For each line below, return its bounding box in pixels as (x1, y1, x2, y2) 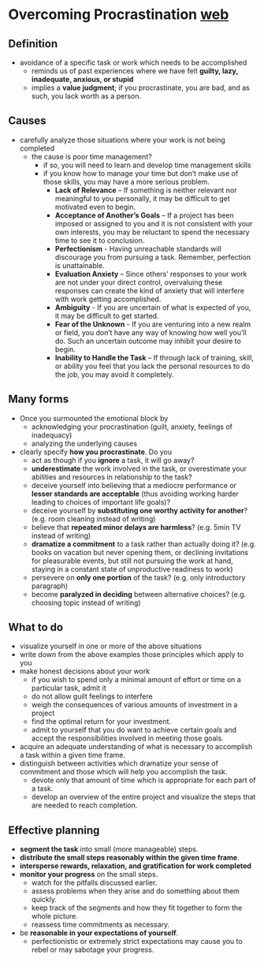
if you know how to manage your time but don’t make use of (43, 168, 239, 178)
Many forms (8, 393, 69, 406)
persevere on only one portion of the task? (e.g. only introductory (31, 572, 246, 582)
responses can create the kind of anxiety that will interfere (54, 285, 244, 295)
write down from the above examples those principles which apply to (19, 650, 244, 659)
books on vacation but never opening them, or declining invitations (31, 547, 248, 557)
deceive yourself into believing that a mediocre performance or (31, 480, 237, 490)
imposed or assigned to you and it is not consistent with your (54, 218, 253, 228)
